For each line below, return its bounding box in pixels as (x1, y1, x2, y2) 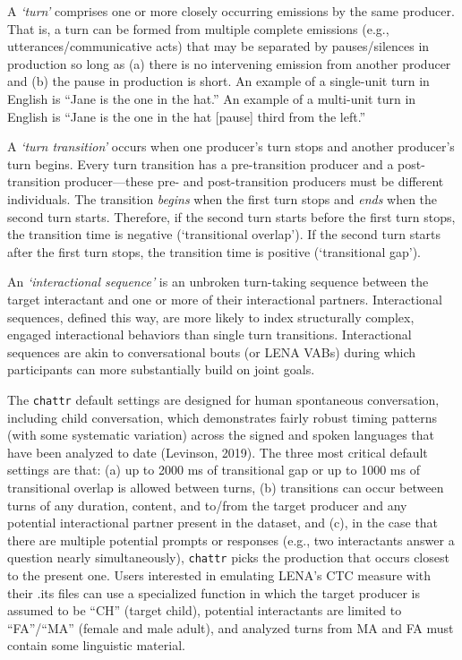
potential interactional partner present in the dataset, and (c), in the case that (7, 513, 439, 532)
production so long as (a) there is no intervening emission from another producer (7, 54, 451, 73)
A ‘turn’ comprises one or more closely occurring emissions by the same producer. (7, 2, 455, 20)
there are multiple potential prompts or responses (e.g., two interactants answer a (7, 530, 455, 549)
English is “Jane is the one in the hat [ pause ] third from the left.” (7, 107, 366, 125)
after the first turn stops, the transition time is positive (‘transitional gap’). (7, 242, 421, 261)
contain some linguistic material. (7, 636, 185, 655)
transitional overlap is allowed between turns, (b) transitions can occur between (7, 477, 444, 496)
